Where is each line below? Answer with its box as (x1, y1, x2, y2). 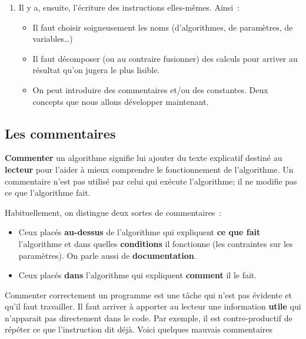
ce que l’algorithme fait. (5, 186, 91, 199)
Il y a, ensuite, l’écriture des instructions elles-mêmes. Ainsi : (18, 1, 240, 13)
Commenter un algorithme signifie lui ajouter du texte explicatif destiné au (5, 152, 282, 164)
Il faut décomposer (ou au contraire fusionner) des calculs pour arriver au (32, 52, 298, 64)
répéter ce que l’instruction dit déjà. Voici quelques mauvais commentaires (5, 323, 273, 335)
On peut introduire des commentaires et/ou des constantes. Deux (32, 83, 268, 96)
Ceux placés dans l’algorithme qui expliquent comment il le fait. (18, 269, 257, 281)
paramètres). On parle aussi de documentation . (18, 249, 197, 261)
